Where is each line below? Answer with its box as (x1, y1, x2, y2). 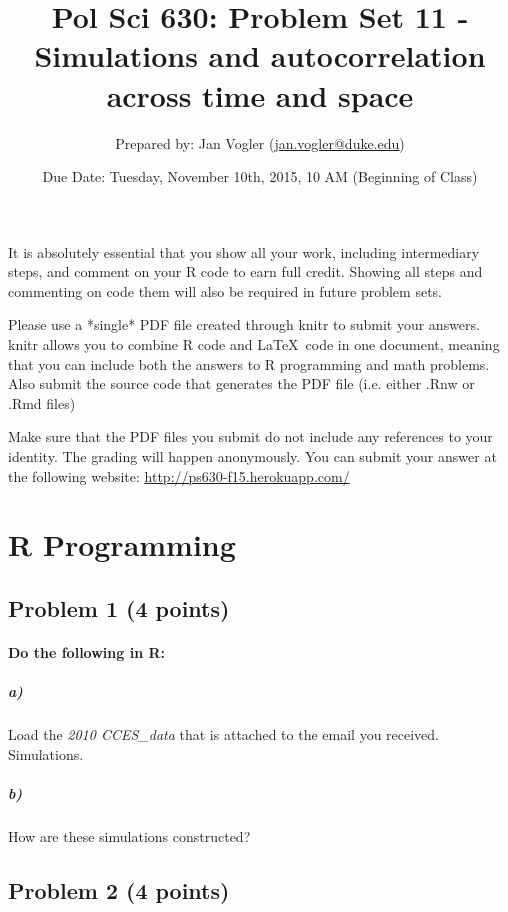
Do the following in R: (8, 641, 165, 662)
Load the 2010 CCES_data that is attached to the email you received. (8, 724, 440, 745)
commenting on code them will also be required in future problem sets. (8, 280, 442, 301)
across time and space (106, 74, 414, 115)
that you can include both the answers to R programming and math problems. (8, 353, 490, 374)
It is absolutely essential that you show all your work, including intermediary (8, 241, 480, 262)
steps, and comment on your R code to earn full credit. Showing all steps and (8, 261, 483, 282)
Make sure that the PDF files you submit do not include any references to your (8, 426, 493, 447)
